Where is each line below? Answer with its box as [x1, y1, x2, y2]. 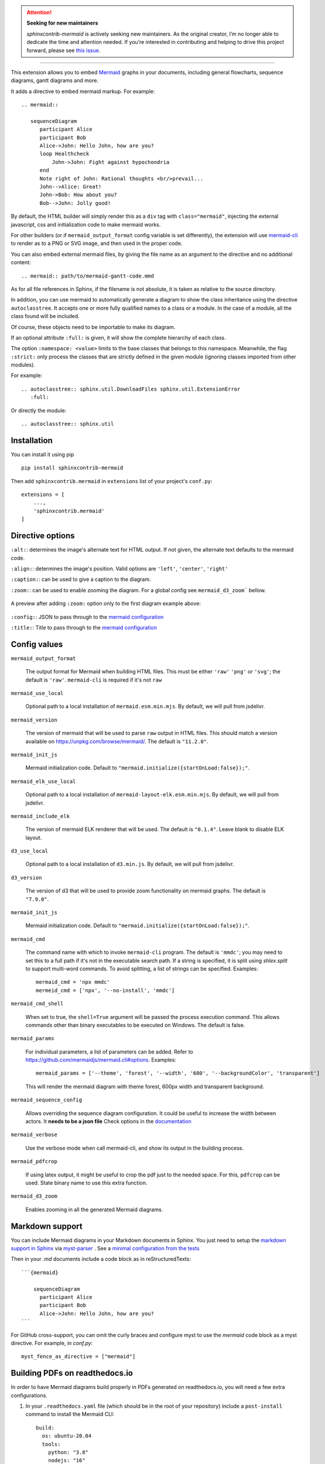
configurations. [11, 1391, 48, 1399]
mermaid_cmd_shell [11, 1000, 64, 1007]
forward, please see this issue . [26, 47, 101, 54]
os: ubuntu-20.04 [42, 1432, 92, 1439]
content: [11, 259, 32, 266]
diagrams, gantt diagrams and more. [11, 77, 99, 84]
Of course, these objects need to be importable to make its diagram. [11, 323, 176, 330]
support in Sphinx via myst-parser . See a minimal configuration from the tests [11, 1245, 200, 1252]
